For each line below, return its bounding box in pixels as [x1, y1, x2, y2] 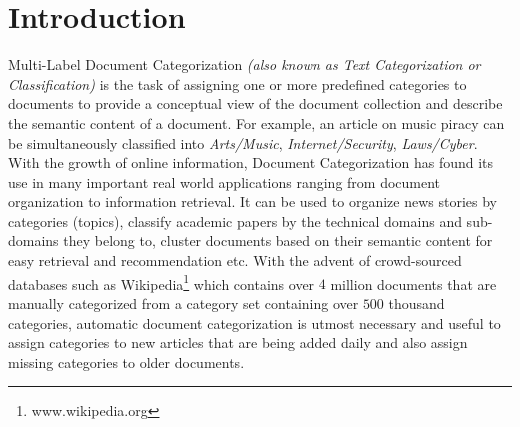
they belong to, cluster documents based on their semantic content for [63, 230, 493, 251]
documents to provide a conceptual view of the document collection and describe [8, 93, 503, 114]
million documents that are [330, 273, 497, 294]
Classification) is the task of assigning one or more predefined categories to [8, 73, 467, 94]
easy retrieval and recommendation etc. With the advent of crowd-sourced [8, 250, 462, 271]
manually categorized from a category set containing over [8, 292, 359, 313]
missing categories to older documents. [8, 351, 245, 372]
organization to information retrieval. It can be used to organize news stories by [8, 191, 497, 212]
